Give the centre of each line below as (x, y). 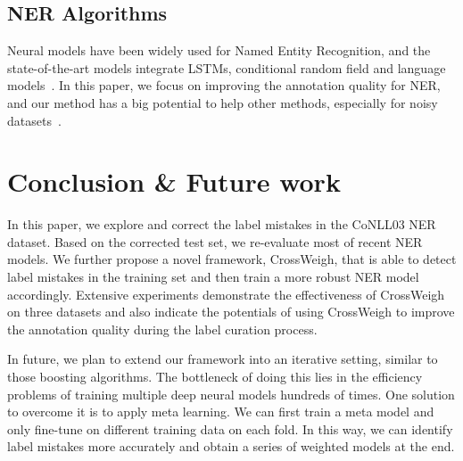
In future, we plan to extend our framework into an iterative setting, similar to (223, 359)
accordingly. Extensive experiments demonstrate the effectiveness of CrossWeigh (226, 294)
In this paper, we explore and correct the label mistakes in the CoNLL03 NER (222, 224)
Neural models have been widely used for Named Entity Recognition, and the (219, 50)
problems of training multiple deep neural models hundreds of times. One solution (231, 394)
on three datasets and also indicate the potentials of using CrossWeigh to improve (231, 312)
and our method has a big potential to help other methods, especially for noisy (223, 102)
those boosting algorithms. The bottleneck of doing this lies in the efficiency (215, 377)
